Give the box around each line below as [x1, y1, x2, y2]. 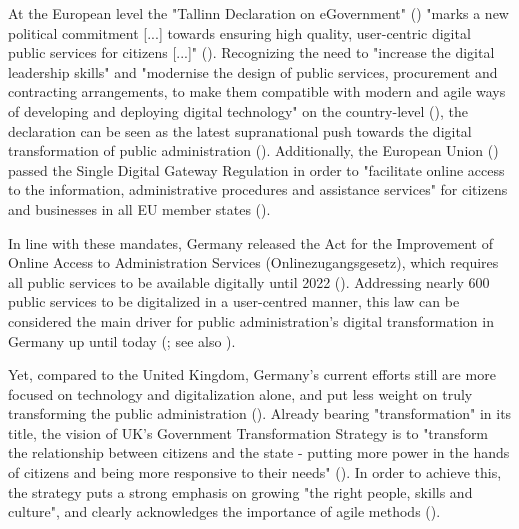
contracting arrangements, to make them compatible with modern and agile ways [8, 81, 506, 102]
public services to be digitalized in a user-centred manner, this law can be [8, 291, 460, 312]
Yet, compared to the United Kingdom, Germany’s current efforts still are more [8, 364, 496, 385]
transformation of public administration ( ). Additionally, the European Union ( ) [8, 140, 499, 161]
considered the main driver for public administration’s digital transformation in [8, 310, 494, 331]
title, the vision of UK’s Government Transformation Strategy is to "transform [8, 422, 489, 443]
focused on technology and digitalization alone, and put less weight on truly [8, 383, 473, 404]
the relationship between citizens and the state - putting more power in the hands [8, 442, 510, 463]
